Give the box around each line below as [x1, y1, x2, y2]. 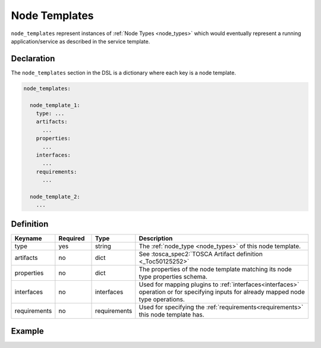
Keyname [14, 234, 42, 242]
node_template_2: [30, 193, 80, 200]
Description [139, 234, 173, 242]
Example [11, 326, 44, 336]
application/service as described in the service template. [11, 37, 150, 45]
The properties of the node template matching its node [139, 265, 292, 273]
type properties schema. [139, 272, 208, 281]
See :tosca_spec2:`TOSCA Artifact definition [139, 250, 263, 258]
